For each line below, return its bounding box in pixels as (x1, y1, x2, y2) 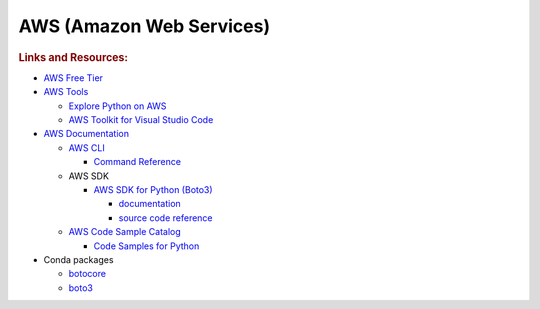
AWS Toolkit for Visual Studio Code (68, 113, 214, 125)
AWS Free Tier (43, 71, 104, 84)
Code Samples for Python (93, 240, 200, 252)
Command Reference (93, 156, 182, 168)
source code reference (118, 211, 214, 224)
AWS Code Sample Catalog (68, 226, 182, 238)
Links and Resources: (18, 50, 129, 64)
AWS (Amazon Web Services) (18, 15, 270, 37)
